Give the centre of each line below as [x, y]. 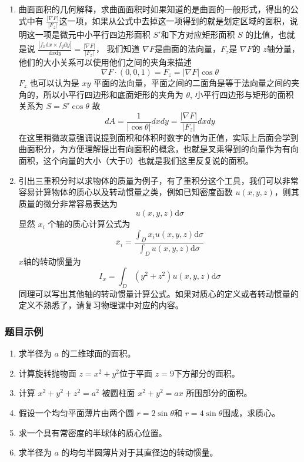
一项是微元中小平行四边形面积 [93, 34]
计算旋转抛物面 [47, 373]
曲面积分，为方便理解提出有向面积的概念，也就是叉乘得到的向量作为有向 [158, 149]
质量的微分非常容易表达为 [68, 203]
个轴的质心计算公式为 [89, 224]
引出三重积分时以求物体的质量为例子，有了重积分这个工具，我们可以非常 [158, 180]
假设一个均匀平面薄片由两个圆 [76, 413]
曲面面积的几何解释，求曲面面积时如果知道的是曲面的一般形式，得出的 [154, 9]
